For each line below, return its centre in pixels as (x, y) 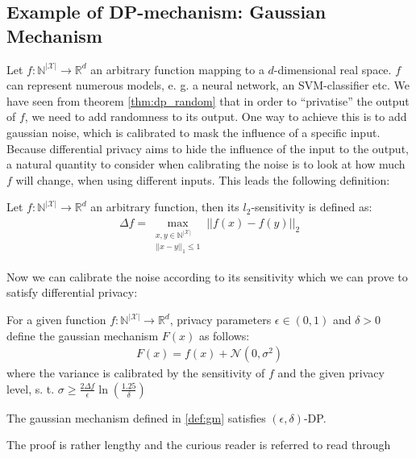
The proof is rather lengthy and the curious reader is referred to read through (199, 445)
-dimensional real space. (333, 69)
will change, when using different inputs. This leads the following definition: (203, 179)
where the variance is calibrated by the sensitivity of (136, 373)
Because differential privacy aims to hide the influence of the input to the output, (208, 148)
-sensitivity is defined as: (312, 207)
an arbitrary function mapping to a (177, 69)
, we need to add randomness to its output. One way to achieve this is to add (216, 117)
